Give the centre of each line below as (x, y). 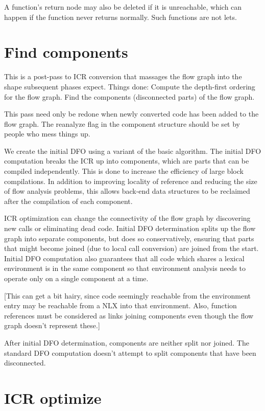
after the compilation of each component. (68, 201)
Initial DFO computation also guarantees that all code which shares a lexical (124, 258)
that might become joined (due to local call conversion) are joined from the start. (131, 248)
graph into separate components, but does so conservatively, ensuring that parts (129, 238)
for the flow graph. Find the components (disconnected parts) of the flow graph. (129, 96)
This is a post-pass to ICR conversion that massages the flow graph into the (123, 76)
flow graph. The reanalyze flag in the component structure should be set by (122, 123)
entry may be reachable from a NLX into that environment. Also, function (121, 305)
